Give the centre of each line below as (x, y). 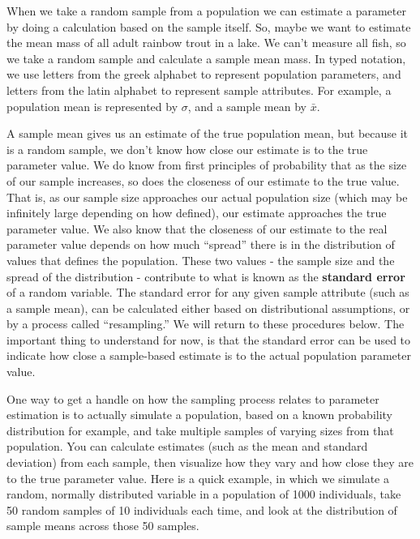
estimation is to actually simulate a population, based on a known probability (199, 415)
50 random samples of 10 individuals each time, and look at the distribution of (202, 509)
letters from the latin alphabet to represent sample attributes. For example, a (199, 90)
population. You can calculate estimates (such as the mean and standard (187, 446)
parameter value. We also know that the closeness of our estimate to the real (197, 228)
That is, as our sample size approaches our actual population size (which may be (207, 197)
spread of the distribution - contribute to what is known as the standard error (206, 276)
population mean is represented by (92, 106)
